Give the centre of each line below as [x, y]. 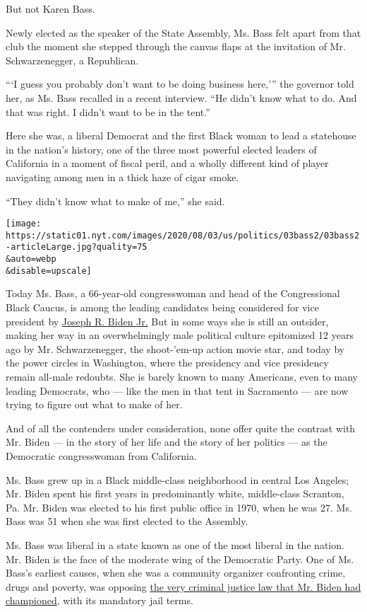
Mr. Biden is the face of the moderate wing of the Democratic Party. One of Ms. [180, 559]
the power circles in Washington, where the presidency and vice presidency [167, 363]
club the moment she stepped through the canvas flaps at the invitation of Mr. [176, 46]
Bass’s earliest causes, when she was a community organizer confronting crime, [176, 573]
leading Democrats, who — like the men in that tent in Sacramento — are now [177, 390]
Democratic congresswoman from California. [101, 455]
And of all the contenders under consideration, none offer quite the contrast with [181, 428]
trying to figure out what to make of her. [94, 404]
